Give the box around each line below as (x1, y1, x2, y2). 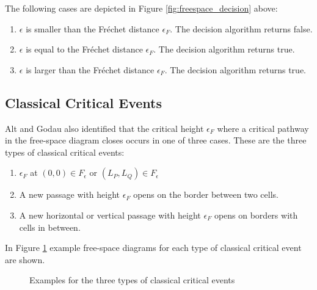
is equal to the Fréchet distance (26, 43, 143, 56)
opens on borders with (214, 208, 298, 221)
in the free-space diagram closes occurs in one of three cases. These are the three (5, 134, 307, 147)
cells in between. (19, 220, 81, 233)
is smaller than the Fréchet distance (26, 22, 159, 35)
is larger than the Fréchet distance (26, 63, 155, 76)
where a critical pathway (217, 121, 309, 134)
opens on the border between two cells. (133, 188, 279, 201)
